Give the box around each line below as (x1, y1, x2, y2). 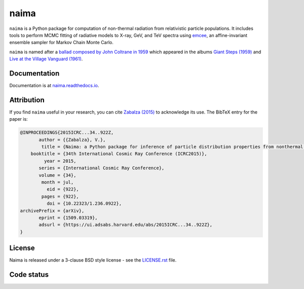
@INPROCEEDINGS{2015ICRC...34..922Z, (20, 130, 114, 135)
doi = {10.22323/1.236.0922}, (46, 201, 122, 206)
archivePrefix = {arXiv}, (20, 208, 85, 213)
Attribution (9, 95, 45, 104)
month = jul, (41, 179, 74, 185)
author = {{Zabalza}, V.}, (39, 137, 106, 142)
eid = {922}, (46, 187, 80, 192)
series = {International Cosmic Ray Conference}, (39, 165, 165, 171)
